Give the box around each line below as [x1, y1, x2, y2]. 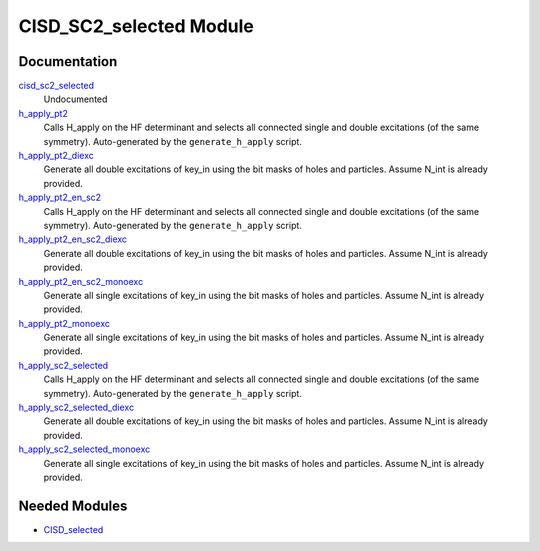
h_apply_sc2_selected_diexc [18, 401, 135, 414]
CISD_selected [43, 523, 104, 535]
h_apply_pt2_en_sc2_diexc [18, 233, 128, 245]
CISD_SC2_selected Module [18, 15, 255, 37]
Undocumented [43, 93, 108, 105]
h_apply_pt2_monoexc [18, 317, 110, 329]
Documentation [18, 53, 118, 70]
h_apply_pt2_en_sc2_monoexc [18, 275, 144, 287]
